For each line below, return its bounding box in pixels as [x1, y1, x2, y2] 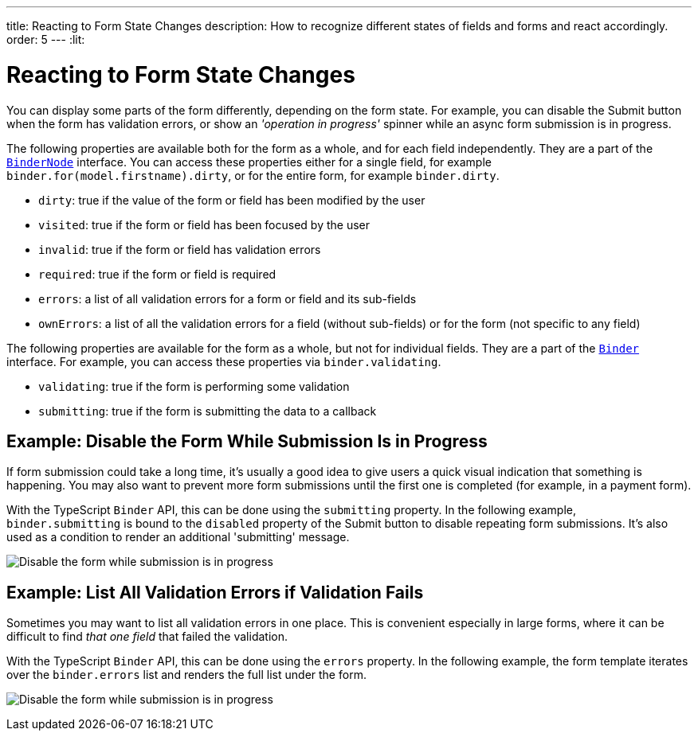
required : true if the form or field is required [38, 267, 276, 281]
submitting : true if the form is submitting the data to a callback [38, 404, 377, 418]
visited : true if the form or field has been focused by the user [38, 217, 371, 232]
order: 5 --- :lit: [6, 33, 85, 46]
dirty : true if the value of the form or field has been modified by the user [38, 193, 425, 207]
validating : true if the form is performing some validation [38, 379, 350, 393]
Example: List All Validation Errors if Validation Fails [6, 582, 424, 602]
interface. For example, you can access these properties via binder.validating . [6, 354, 441, 368]
